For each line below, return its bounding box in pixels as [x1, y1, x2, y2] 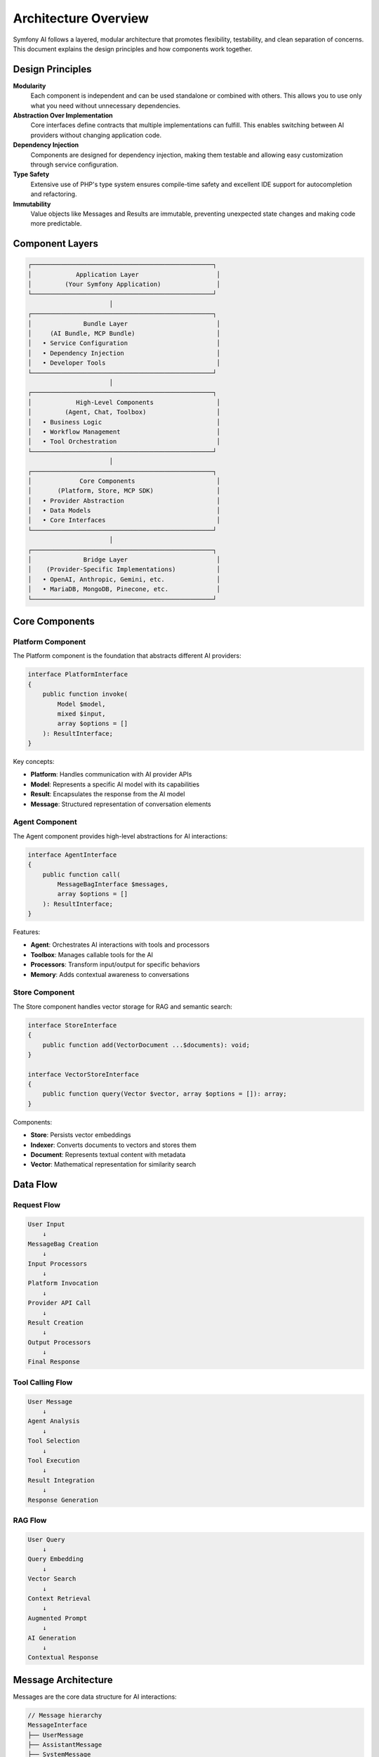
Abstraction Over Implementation [13, 111, 113, 119]
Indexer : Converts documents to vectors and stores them [30, 1141, 197, 1149]
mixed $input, [57, 710, 106, 718]
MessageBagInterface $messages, [57, 880, 168, 888]
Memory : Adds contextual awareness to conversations [30, 970, 189, 978]
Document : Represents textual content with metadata [30, 1150, 186, 1159]
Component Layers [13, 238, 98, 249]
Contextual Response [27, 1654, 98, 1661]
